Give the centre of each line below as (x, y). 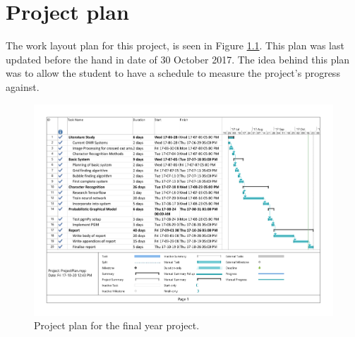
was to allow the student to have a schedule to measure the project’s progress (173, 73)
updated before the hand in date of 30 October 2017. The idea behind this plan (178, 59)
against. (23, 86)
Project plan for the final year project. (117, 325)
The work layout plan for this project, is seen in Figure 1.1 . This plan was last (175, 45)
